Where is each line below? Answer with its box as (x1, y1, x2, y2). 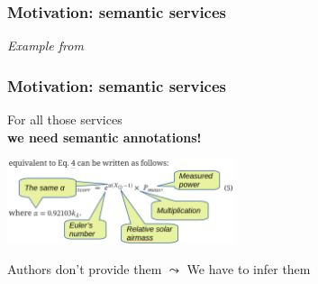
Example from (7, 36, 84, 55)
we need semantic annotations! (7, 127, 202, 146)
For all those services (7, 110, 123, 129)
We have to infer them (186, 260, 311, 279)
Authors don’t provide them (7, 260, 162, 279)
